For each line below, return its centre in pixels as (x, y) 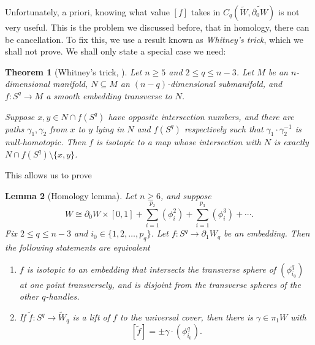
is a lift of (91, 317)
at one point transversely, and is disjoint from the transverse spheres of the (160, 284)
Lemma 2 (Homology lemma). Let (71, 195)
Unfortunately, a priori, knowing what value (87, 12)
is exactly (291, 142)
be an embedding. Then (267, 233)
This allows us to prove (48, 174)
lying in (110, 128)
